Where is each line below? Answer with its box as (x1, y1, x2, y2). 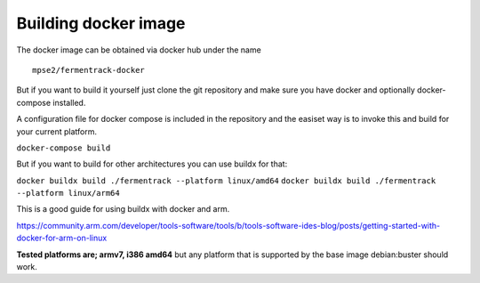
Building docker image (16, 13, 186, 33)
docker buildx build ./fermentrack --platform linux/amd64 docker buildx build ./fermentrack (16, 175, 436, 186)
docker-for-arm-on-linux (16, 232, 108, 244)
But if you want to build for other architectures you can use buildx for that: (16, 158, 288, 169)
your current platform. (16, 125, 98, 137)
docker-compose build (16, 142, 111, 153)
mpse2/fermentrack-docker (32, 65, 146, 75)
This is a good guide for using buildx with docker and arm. (16, 204, 230, 214)
